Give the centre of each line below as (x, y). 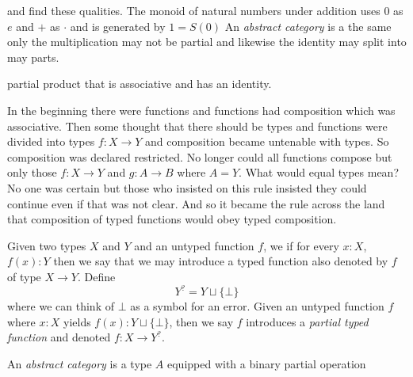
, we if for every (301, 245)
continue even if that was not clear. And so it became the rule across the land (196, 203)
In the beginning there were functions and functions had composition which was (201, 110)
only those (32, 172)
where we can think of (61, 306)
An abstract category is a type (80, 363)
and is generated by (118, 26)
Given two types (47, 245)
